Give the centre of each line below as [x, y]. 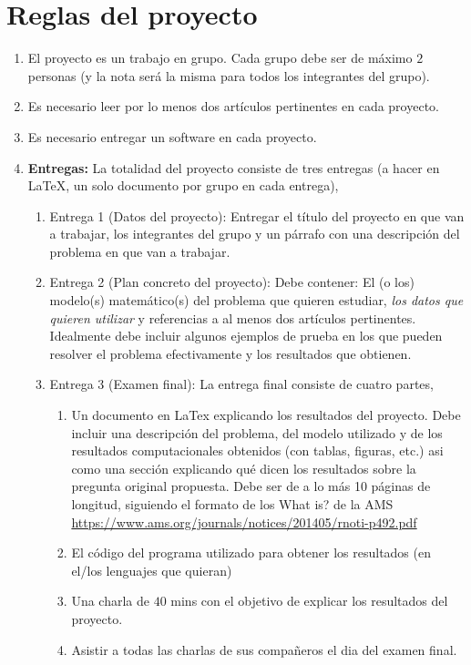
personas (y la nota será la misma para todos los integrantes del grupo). [229, 75]
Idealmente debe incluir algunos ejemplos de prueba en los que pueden [246, 336]
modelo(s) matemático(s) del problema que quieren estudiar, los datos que [256, 300]
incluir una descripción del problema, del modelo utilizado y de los [257, 432]
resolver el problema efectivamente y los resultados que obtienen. [230, 353]
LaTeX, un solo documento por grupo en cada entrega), [183, 185]
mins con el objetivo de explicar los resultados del [309, 601]
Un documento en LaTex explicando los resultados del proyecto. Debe [266, 415]
